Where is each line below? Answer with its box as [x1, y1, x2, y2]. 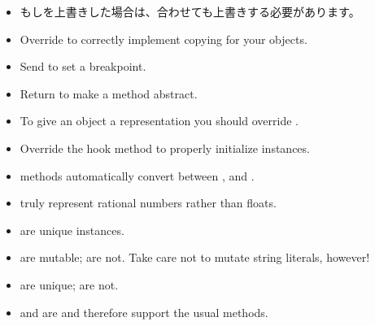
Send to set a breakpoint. [20, 58, 146, 75]
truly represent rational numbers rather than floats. [20, 194, 277, 211]
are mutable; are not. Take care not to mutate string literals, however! [20, 249, 370, 266]
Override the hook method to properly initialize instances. [20, 139, 310, 156]
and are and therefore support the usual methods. [20, 303, 268, 320]
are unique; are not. [20, 276, 119, 293]
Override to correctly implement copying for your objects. [20, 30, 307, 47]
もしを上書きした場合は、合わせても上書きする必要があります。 [20, 3, 360, 20]
